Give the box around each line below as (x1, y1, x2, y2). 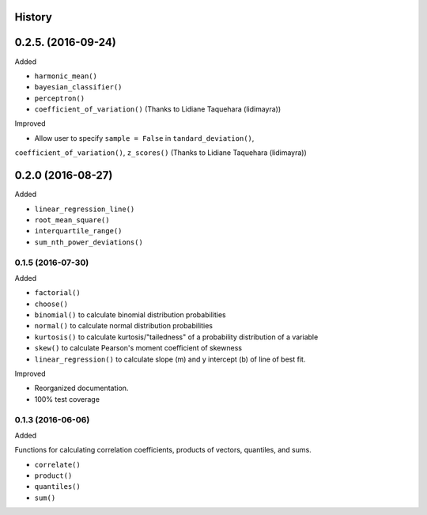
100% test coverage (34, 394, 100, 403)
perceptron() (34, 93, 85, 103)
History (14, 10, 53, 24)
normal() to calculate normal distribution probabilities (34, 321, 213, 331)
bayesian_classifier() (34, 83, 123, 92)
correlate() (34, 460, 81, 469)
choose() (34, 299, 69, 309)
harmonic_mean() (34, 71, 98, 81)
